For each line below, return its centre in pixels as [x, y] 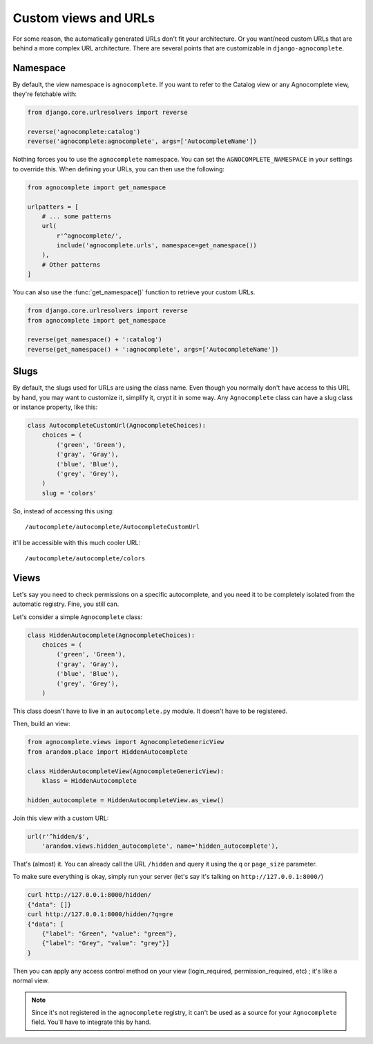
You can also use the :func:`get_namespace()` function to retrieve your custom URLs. [134, 292]
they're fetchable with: [45, 94]
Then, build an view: [41, 724]
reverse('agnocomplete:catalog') [84, 132]
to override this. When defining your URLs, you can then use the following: [118, 169]
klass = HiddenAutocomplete [89, 780]
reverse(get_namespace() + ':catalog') [95, 340]
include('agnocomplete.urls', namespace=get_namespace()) [156, 246]
